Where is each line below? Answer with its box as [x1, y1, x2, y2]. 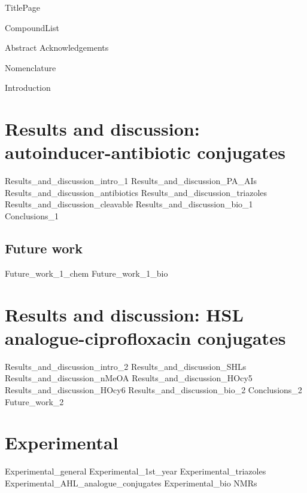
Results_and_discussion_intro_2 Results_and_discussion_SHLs [5, 360, 247, 372]
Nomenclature [5, 61, 56, 74]
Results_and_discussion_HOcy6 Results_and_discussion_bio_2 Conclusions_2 [5, 383, 302, 396]
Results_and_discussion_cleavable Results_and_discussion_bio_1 [5, 198, 253, 210]
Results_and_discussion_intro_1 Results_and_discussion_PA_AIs [5, 174, 257, 187]
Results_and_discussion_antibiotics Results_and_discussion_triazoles [5, 186, 268, 198]
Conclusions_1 [5, 210, 59, 222]
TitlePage [5, 1, 40, 13]
